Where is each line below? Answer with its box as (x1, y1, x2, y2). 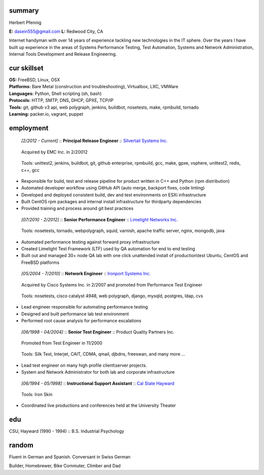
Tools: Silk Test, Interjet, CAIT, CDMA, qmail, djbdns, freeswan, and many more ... (21, 351, 185, 357)
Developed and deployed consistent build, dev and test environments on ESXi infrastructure (21, 191, 206, 198)
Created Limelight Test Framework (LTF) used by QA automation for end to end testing (21, 246, 196, 252)
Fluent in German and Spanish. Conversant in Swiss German (9, 454, 131, 460)
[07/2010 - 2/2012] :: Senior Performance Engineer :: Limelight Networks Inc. (21, 216, 178, 222)
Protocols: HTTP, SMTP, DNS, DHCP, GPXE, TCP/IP (9, 97, 114, 103)
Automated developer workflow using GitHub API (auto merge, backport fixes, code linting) (21, 185, 205, 191)
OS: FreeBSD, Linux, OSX (9, 76, 60, 83)
